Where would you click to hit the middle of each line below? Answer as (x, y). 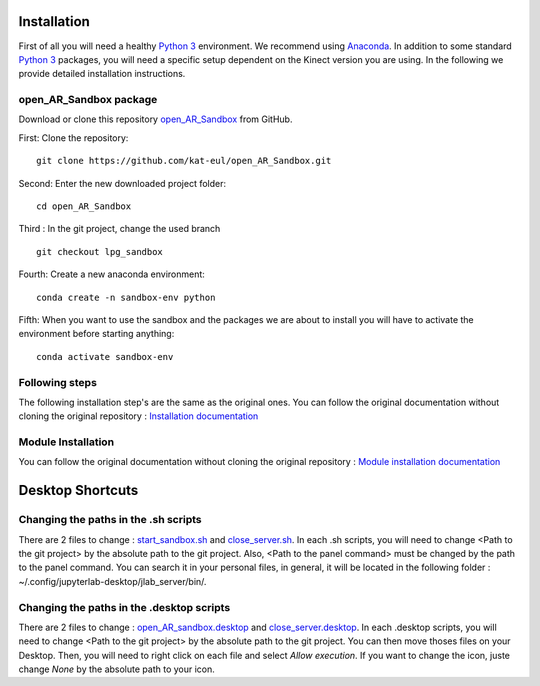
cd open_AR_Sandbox (84, 206)
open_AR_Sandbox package (88, 100)
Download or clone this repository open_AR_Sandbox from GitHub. (155, 119)
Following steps (57, 382)
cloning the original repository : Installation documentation (138, 416)
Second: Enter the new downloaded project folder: (122, 183)
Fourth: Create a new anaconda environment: (111, 274)
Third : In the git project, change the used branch (119, 229)
